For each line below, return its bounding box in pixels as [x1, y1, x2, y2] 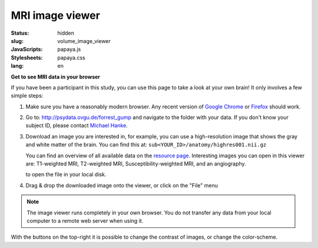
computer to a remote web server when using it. [26, 217, 144, 224]
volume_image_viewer [57, 37, 111, 44]
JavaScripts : [11, 46, 43, 53]
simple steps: [11, 92, 44, 100]
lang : [11, 62, 24, 70]
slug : [11, 37, 24, 44]
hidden [57, 29, 75, 37]
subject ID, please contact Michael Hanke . [25, 122, 128, 129]
